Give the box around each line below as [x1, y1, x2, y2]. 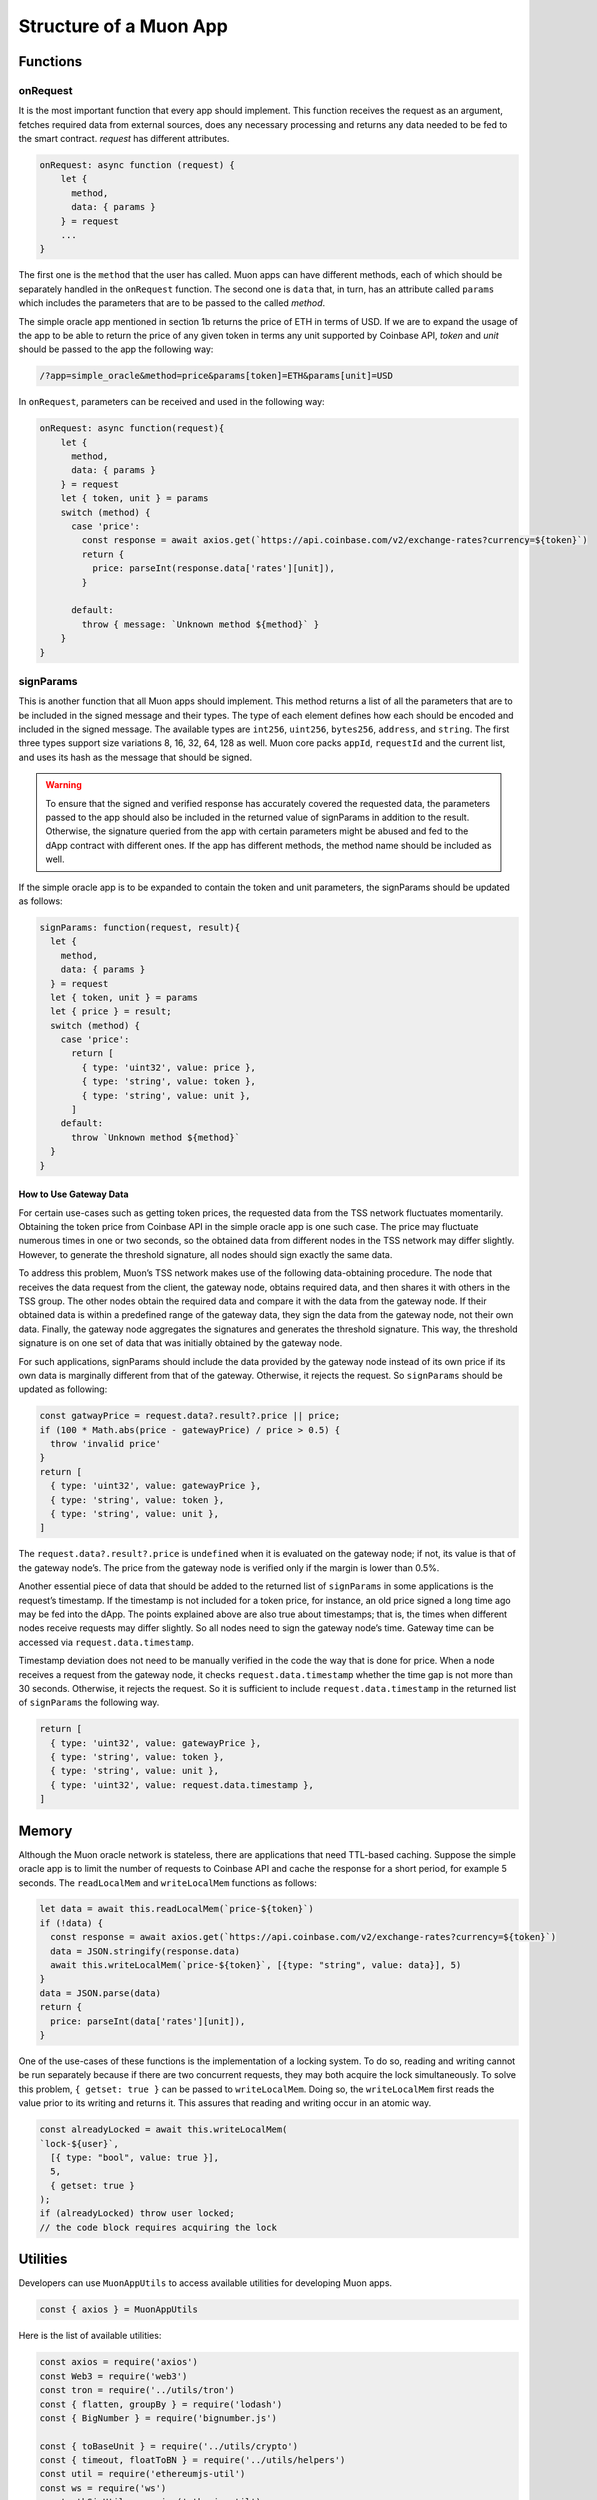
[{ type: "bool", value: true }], [50, 2151, 220, 2163]
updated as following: [18, 1383, 108, 1395]
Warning [45, 779, 82, 791]
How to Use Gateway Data [18, 1188, 129, 1200]
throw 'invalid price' [50, 1438, 162, 1450]
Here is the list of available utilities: [18, 2330, 162, 2342]
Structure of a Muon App [18, 15, 229, 37]
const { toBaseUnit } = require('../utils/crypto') [39, 2440, 299, 2452]
